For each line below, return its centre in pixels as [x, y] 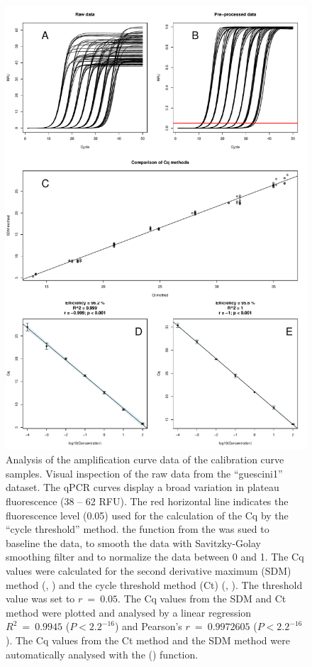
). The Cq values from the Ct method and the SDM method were [148, 640]
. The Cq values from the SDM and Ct [202, 599]
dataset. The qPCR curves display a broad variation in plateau [143, 487]
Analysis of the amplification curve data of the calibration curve [145, 459]
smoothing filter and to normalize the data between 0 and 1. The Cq [155, 557]
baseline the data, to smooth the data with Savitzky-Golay [133, 542]
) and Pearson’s [148, 626]
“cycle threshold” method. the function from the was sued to [138, 529]
